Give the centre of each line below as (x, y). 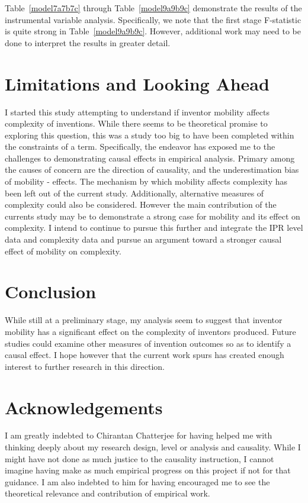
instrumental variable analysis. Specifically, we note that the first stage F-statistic (153, 19)
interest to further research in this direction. (85, 366)
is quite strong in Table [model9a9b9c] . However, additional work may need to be (153, 31)
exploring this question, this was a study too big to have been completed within (150, 135)
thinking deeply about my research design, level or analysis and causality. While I (153, 447)
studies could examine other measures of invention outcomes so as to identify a (148, 343)
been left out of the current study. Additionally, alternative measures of (134, 193)
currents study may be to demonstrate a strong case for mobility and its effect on (153, 216)
